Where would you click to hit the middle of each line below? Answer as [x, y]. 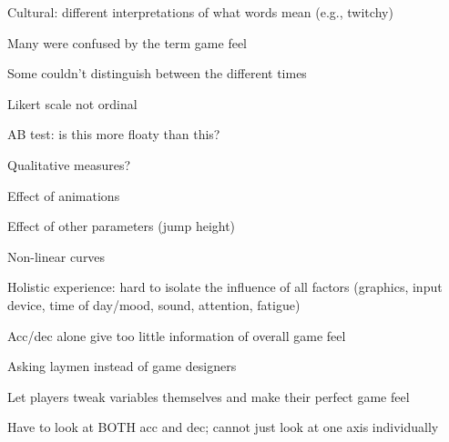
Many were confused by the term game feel [128, 42]
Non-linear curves [56, 256]
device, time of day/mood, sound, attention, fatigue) [154, 304]
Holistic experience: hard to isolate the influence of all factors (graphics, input [225, 287]
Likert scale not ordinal [72, 103]
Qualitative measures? [69, 164]
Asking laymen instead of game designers [122, 366]
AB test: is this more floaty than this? [114, 134]
